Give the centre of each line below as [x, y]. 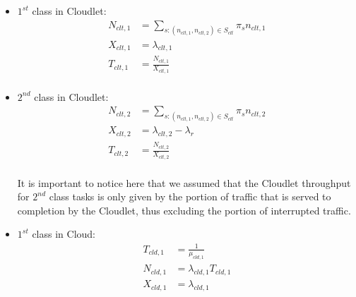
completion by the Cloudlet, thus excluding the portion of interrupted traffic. [184, 210]
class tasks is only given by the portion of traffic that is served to [190, 196]
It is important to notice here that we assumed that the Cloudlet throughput [184, 182]
